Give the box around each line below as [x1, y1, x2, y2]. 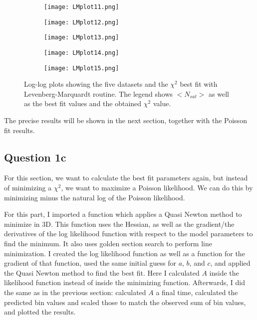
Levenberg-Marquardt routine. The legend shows [24, 88, 173, 99]
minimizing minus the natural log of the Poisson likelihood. [4, 192, 185, 202]
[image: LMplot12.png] [44, 18, 119, 26]
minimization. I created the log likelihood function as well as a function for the [4, 248, 245, 258]
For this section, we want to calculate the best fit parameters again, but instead [4, 172, 248, 183]
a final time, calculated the [156, 287, 238, 297]
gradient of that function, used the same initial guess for [4, 258, 176, 268]
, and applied [210, 258, 251, 268]
